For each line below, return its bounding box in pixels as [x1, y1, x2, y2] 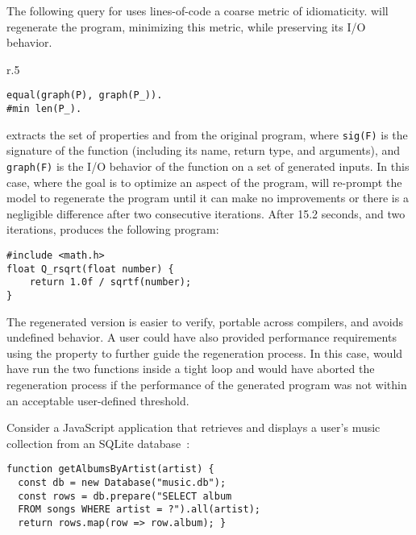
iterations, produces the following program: [6, 221, 219, 238]
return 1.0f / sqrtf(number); [29, 276, 192, 288]
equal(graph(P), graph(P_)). [6, 89, 163, 102]
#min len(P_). [6, 103, 82, 115]
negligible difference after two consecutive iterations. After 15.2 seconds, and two [6, 205, 406, 222]
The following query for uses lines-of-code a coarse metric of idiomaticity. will [6, 2, 389, 19]
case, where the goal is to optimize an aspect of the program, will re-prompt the [6, 173, 402, 190]
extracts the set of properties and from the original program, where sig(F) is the [6, 126, 408, 143]
